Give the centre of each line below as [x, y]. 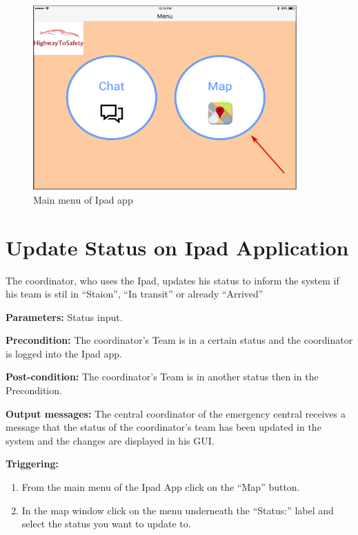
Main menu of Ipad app [83, 199]
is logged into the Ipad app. [64, 353]
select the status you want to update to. [106, 524]
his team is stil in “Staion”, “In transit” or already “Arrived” [135, 294]
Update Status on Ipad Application [177, 247]
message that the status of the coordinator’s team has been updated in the [163, 427]
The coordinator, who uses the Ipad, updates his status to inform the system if [172, 280]
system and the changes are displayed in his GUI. [110, 440]
